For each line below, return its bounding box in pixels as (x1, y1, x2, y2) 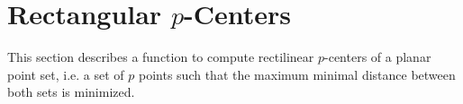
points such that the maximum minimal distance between (139, 65, 456, 83)
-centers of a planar (324, 48, 431, 66)
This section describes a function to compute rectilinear (7, 48, 314, 66)
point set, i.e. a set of (7, 65, 124, 83)
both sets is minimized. (7, 82, 135, 101)
